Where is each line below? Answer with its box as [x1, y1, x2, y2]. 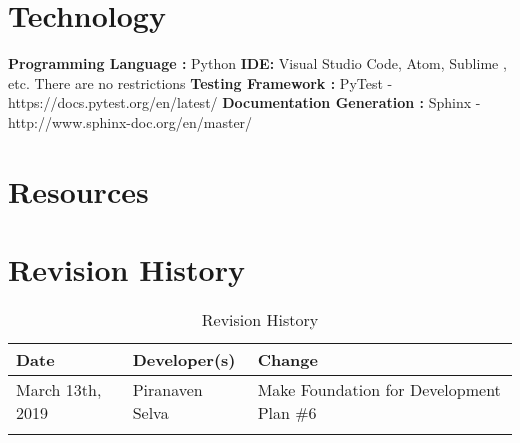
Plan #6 [257, 401, 317, 424]
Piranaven [132, 378, 203, 401]
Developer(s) [132, 348, 236, 371]
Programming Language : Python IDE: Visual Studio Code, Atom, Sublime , [8, 53, 507, 74]
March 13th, [16, 378, 102, 401]
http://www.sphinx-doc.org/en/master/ [8, 111, 253, 132]
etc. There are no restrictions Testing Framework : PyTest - [8, 72, 393, 93]
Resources [8, 170, 149, 211]
